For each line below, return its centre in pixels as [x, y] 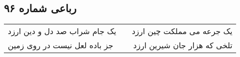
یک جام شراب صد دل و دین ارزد [62, 31]
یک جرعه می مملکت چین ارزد [182, 31]
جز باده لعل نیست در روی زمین [61, 45]
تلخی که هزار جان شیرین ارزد [183, 45]
